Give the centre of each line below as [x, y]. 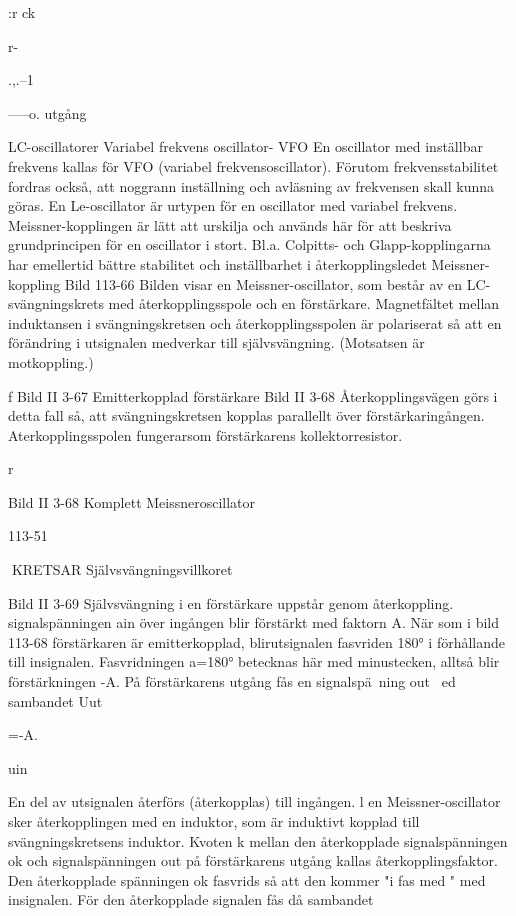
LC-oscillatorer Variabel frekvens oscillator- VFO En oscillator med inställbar [245, 146]
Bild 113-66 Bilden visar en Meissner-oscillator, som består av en [263, 283]
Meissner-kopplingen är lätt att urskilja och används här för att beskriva [230, 224]
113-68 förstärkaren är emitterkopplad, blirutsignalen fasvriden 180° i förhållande [257, 641]
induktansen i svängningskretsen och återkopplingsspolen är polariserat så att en [255, 322]
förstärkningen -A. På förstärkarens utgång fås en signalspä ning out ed [232, 681]
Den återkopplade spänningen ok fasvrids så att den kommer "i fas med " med [247, 879]
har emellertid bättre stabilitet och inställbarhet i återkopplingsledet [217, 263]
